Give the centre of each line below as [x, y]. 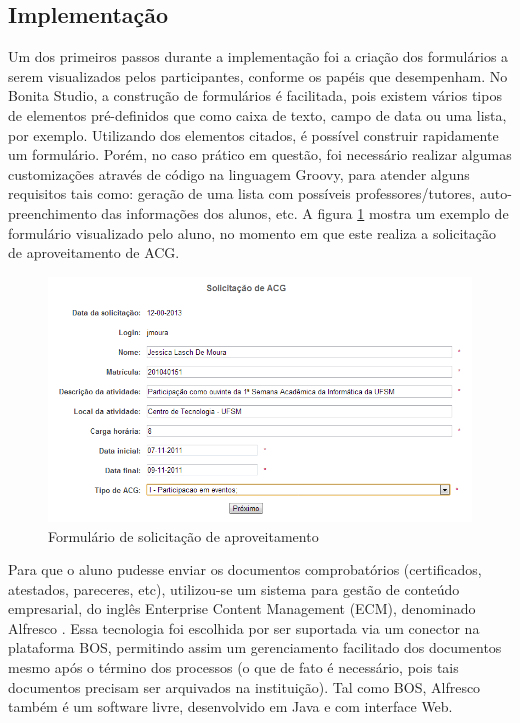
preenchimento [52, 212]
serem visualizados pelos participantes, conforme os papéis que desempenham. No [258, 75]
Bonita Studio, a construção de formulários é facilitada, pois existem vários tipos [255, 95]
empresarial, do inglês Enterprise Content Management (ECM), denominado [242, 608]
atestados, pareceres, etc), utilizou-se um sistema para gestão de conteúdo [234, 588]
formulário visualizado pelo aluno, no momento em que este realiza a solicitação [252, 232]
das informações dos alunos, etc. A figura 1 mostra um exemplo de [305, 212]
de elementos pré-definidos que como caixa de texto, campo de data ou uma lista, [257, 114]
